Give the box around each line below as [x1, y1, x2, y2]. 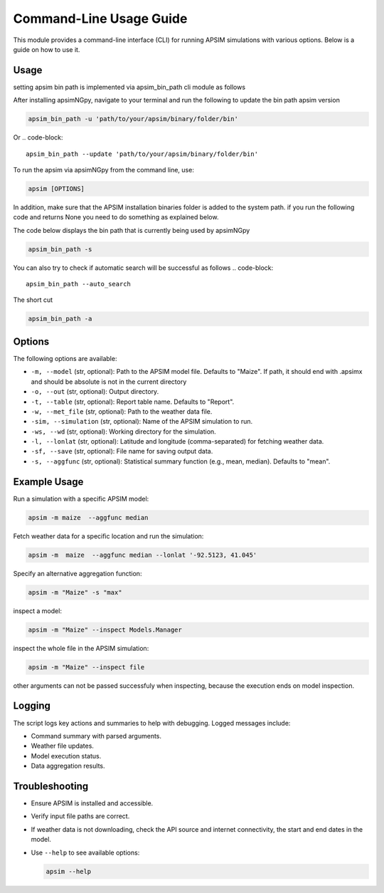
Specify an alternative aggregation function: [13, 569, 142, 578]
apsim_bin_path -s [28, 245, 92, 253]
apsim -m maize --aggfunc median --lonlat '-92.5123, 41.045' [28, 550, 257, 559]
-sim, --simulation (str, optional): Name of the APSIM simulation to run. [31, 417, 253, 426]
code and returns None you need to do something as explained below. [13, 213, 219, 221]
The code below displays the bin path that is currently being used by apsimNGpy [13, 226, 250, 234]
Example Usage [13, 476, 84, 488]
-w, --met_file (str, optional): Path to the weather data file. [31, 407, 213, 416]
